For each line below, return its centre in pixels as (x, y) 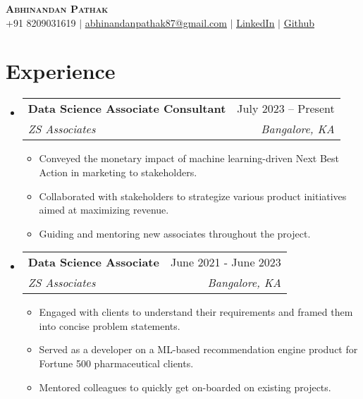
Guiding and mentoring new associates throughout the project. (175, 233)
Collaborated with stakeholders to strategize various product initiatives (193, 196)
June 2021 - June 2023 (226, 262)
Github (299, 22)
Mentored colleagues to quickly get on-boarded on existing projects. (185, 387)
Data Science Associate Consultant (127, 109)
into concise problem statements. (110, 325)
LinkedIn (256, 22)
